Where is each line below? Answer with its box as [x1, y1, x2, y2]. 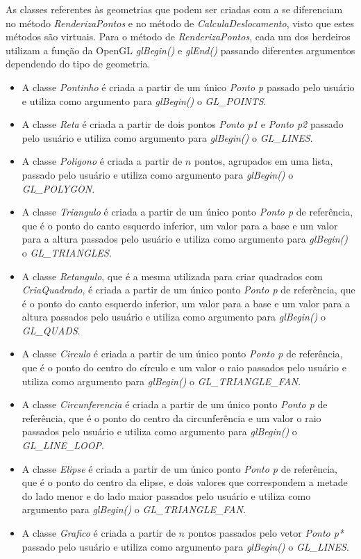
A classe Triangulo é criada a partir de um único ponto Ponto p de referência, [22, 204, 353, 219]
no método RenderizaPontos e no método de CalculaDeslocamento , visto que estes [6, 15, 355, 30]
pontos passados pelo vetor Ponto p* [187, 526, 344, 540]
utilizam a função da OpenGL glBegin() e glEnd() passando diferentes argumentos [6, 42, 355, 57]
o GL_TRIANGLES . [22, 245, 112, 259]
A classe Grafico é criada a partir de [22, 526, 176, 540]
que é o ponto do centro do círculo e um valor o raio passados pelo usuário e [22, 360, 346, 375]
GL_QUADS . [22, 323, 81, 337]
